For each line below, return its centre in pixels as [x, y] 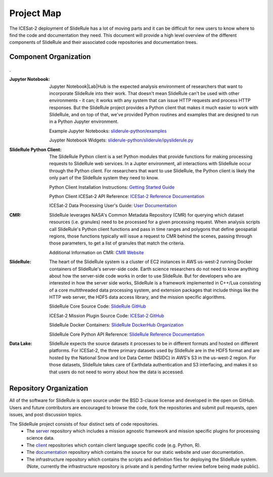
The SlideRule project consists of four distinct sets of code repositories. [84, 424]
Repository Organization [49, 388]
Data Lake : [21, 344]
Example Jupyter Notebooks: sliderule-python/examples [108, 131]
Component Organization [50, 57]
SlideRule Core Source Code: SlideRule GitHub [98, 306]
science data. [41, 438]
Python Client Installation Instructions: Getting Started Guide [112, 187]
